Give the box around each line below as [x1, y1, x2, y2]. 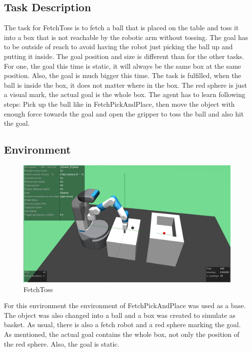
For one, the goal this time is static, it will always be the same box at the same [4, 60, 241, 71]
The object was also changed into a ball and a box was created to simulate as [4, 310, 236, 320]
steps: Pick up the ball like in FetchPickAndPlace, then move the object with [4, 98, 235, 109]
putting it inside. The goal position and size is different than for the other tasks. [4, 51, 244, 61]
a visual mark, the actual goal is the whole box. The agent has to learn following [4, 89, 246, 99]
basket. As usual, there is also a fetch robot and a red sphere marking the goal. [4, 319, 241, 330]
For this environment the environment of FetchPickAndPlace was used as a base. [4, 300, 246, 311]
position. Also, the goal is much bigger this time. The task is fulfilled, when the [4, 70, 241, 80]
